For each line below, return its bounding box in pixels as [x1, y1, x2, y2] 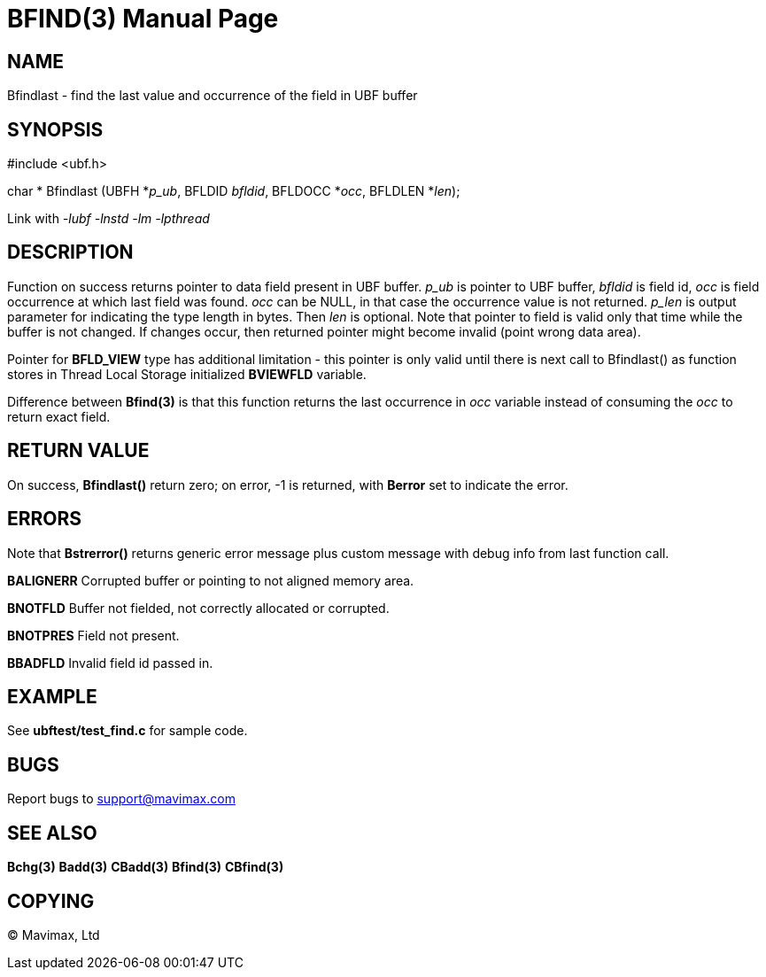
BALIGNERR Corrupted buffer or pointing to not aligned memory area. [7, 572, 414, 588]
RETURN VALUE [7, 439, 150, 462]
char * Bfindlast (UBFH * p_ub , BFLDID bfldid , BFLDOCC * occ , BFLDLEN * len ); [7, 183, 460, 199]
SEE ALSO [7, 821, 97, 844]
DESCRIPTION [7, 241, 134, 264]
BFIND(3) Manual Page [7, 4, 279, 34]
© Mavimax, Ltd [7, 927, 100, 942]
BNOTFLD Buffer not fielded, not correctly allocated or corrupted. [7, 600, 390, 616]
